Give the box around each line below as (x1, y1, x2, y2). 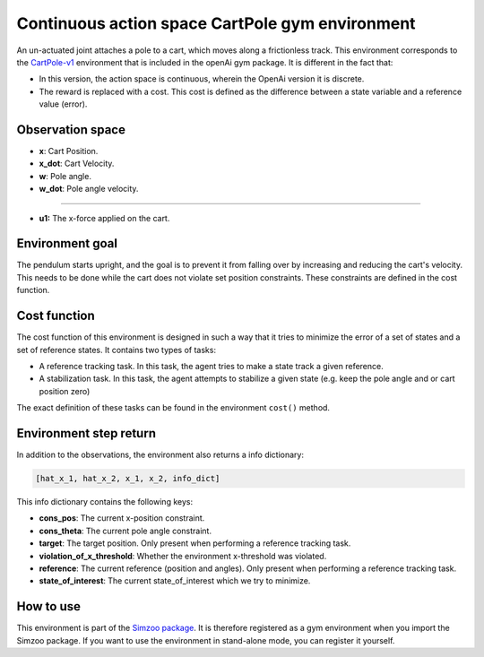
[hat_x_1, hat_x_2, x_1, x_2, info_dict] (35, 473, 220, 484)
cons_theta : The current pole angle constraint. (39, 525, 212, 536)
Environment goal (16, 236, 118, 251)
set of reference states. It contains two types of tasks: (16, 344, 217, 355)
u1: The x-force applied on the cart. (39, 212, 170, 223)
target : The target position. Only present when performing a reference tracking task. (39, 538, 351, 549)
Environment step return (16, 426, 157, 441)
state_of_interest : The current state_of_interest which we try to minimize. (39, 575, 311, 586)
